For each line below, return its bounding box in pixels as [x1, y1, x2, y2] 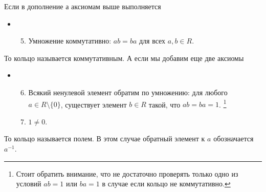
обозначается [213, 133, 254, 144]
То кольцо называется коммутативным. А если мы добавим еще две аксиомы [4, 52, 244, 63]
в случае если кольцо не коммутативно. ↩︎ [102, 178, 231, 189]
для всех [139, 35, 166, 46]
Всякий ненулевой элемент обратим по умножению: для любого [28, 87, 228, 97]
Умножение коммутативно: [28, 35, 112, 46]
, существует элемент [60, 99, 127, 110]
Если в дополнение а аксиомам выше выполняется [4, 1, 161, 11]
